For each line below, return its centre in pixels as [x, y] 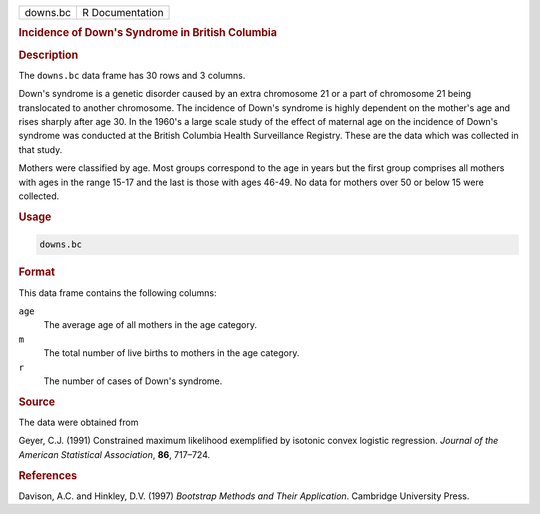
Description [48, 55]
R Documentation [122, 12]
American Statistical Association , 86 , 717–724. [114, 454]
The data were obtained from [78, 422]
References [48, 475]
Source [37, 402]
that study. [40, 149]
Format [36, 272]
